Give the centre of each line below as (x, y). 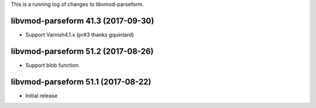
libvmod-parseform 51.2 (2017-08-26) (82, 51)
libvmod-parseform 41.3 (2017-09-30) (83, 21)
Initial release (42, 95)
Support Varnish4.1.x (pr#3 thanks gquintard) (80, 34)
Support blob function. (53, 65)
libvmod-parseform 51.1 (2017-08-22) (81, 82)
